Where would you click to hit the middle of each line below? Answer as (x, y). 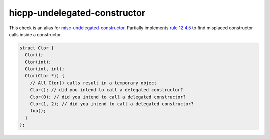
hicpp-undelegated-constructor (77, 13)
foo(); (38, 111)
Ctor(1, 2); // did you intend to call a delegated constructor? (112, 104)
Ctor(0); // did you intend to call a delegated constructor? (108, 97)
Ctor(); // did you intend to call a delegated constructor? (107, 90)
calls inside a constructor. (36, 34)
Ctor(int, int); (45, 69)
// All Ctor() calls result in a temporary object (93, 83)
